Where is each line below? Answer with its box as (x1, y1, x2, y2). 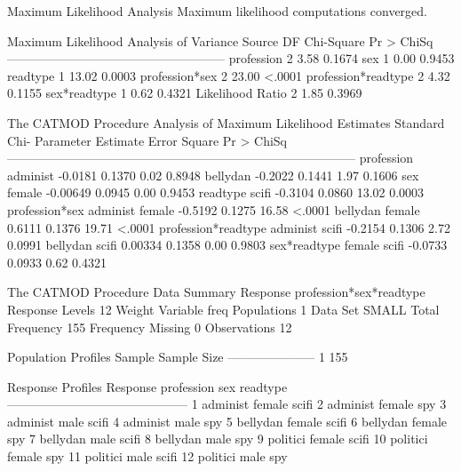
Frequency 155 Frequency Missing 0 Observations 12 (7, 317, 292, 336)
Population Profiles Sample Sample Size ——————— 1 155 (7, 347, 348, 366)
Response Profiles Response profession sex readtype (7, 377, 288, 395)
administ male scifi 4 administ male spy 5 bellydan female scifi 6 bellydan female (7, 411, 448, 430)
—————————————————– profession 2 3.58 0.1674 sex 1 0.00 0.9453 (7, 49, 455, 68)
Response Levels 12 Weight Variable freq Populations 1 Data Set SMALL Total (7, 299, 440, 318)
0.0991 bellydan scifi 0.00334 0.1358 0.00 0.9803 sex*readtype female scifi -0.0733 (7, 235, 448, 254)
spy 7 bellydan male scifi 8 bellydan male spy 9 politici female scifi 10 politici (7, 429, 428, 448)
